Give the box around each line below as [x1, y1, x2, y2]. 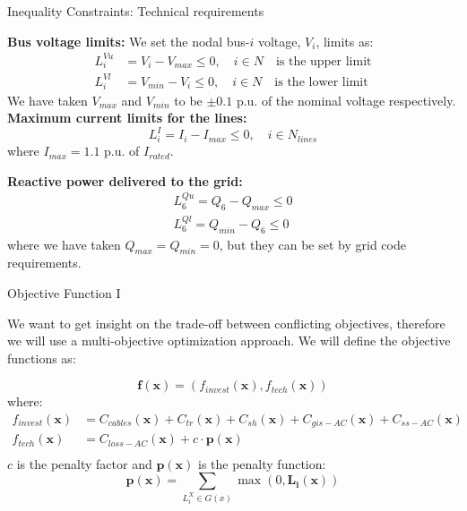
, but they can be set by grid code [219, 234, 406, 253]
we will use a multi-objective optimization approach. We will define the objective [7, 331, 451, 350]
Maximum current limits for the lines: [7, 108, 247, 127]
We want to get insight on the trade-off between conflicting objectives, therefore [7, 313, 445, 332]
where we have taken [7, 234, 121, 253]
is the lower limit [274, 75, 368, 89]
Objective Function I [7, 284, 121, 302]
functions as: [7, 348, 76, 367]
